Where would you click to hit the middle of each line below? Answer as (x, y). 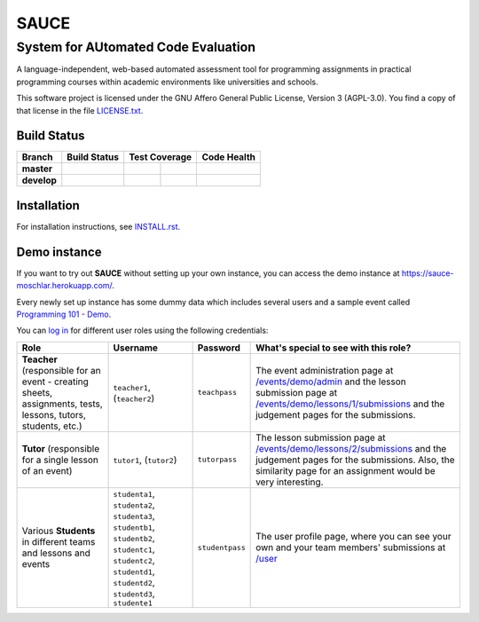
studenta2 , (134, 504)
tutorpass (217, 460)
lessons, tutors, (54, 414)
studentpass (221, 547)
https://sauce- (428, 273)
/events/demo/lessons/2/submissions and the (351, 448)
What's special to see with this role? (334, 348)
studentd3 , (134, 593)
